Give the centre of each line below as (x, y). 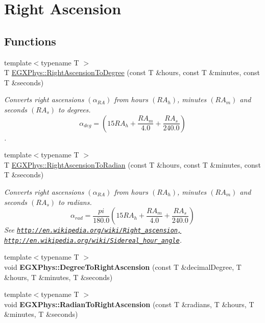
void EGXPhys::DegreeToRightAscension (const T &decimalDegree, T (123, 267)
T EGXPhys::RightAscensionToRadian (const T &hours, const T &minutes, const (132, 164)
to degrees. (75, 109)
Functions (30, 41)
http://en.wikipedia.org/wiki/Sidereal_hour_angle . (93, 239)
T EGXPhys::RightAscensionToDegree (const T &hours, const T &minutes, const (132, 72)
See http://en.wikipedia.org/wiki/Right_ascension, (93, 230)
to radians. (75, 202)
